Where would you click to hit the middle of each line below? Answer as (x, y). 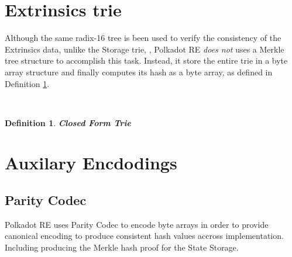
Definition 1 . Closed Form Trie (68, 122)
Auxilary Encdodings (91, 163)
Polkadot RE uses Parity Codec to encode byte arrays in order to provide (137, 224)
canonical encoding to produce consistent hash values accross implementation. (144, 236)
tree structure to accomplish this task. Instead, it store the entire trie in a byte (146, 60)
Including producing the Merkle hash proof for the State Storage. (122, 247)
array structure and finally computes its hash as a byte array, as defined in (139, 72)
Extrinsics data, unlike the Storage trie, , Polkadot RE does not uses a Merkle (145, 49)
